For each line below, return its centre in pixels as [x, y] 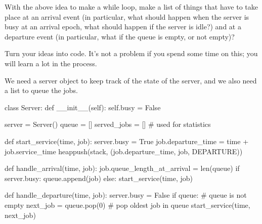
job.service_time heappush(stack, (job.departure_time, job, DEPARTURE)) [124, 151]
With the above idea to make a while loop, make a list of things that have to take [132, 7]
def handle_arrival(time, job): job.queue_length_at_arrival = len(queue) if [122, 168]
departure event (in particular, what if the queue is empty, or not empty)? [120, 36]
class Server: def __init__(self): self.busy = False [83, 107]
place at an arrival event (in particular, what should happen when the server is [127, 16]
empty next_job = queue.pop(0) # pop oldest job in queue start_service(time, [127, 205]
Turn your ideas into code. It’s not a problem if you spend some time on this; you [131, 53]
